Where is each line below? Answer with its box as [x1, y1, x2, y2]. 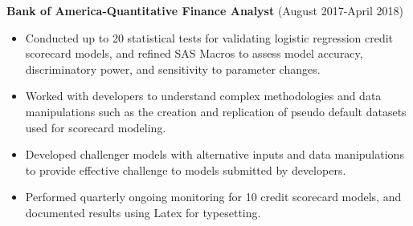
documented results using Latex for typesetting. [25, 204, 261, 220]
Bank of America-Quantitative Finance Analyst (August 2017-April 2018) [6, 2, 403, 18]
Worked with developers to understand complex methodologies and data [25, 87, 382, 104]
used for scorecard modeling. [25, 119, 166, 135]
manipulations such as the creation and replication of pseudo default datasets [25, 103, 407, 119]
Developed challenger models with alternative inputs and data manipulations [25, 146, 404, 163]
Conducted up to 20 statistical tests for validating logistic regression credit [25, 29, 394, 46]
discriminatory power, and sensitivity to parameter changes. [25, 60, 321, 77]
